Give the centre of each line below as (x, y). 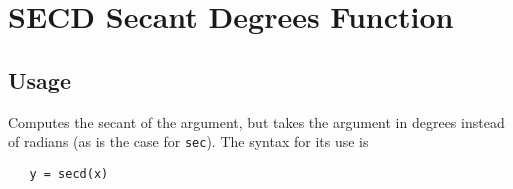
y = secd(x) (69, 173)
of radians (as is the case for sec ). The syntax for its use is (188, 141)
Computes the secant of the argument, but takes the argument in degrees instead (256, 121)
